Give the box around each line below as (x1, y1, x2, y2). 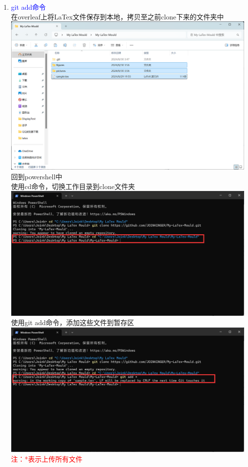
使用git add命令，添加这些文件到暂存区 (11, 317, 134, 328)
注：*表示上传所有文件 (11, 454, 83, 464)
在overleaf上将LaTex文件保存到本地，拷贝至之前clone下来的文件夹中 (11, 11, 224, 21)
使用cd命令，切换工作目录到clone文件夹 (11, 181, 135, 191)
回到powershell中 (11, 172, 63, 182)
